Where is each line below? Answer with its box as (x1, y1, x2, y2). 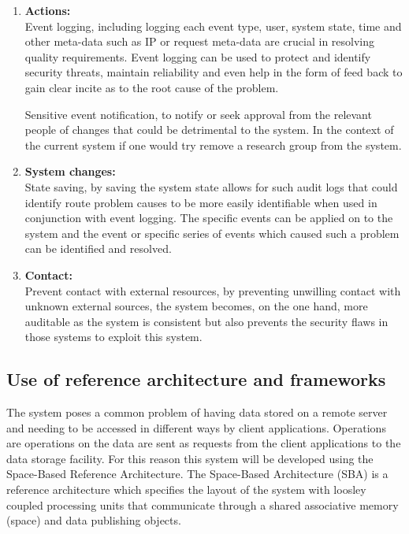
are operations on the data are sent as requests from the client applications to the (6, 435, 401, 451)
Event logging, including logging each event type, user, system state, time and (24, 17, 402, 34)
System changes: (24, 163, 116, 180)
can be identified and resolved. (24, 240, 172, 257)
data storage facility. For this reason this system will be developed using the (6, 450, 374, 466)
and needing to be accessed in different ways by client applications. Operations (6, 419, 386, 436)
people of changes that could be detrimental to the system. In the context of (24, 121, 394, 138)
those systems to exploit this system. (24, 328, 203, 345)
